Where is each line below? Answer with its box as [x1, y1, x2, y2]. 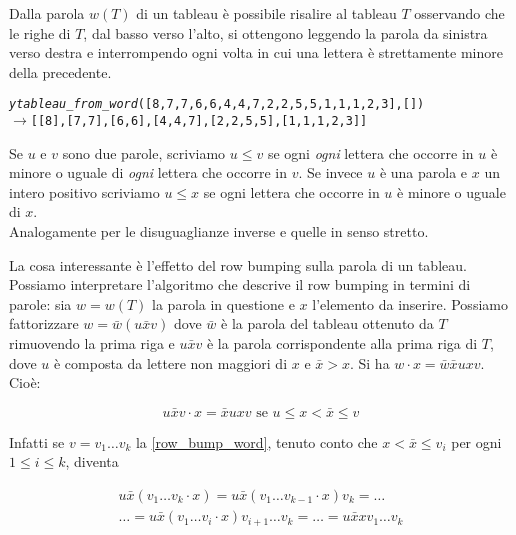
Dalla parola [9, 3, 85, 23]
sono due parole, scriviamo [62, 142, 226, 163]
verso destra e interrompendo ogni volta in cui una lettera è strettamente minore [9, 42, 503, 63]
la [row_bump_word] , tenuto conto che [135, 431, 378, 452]
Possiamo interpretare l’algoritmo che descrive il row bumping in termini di [9, 274, 471, 295]
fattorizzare [9, 313, 79, 334]
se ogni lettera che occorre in [203, 181, 380, 202]
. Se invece [298, 162, 363, 183]
